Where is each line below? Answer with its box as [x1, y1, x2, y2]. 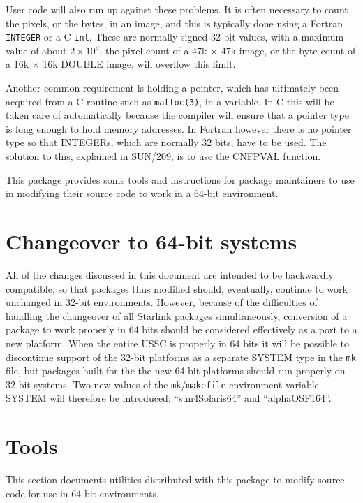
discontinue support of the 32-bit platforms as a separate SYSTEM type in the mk [6, 349, 356, 364]
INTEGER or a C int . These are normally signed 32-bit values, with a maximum [6, 29, 344, 44]
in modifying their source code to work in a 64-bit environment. [6, 186, 279, 201]
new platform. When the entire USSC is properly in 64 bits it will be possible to [6, 335, 350, 350]
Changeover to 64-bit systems [6, 227, 297, 256]
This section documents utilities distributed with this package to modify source [6, 472, 345, 487]
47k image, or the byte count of [221, 43, 356, 57]
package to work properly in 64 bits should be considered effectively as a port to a [6, 322, 357, 337]
